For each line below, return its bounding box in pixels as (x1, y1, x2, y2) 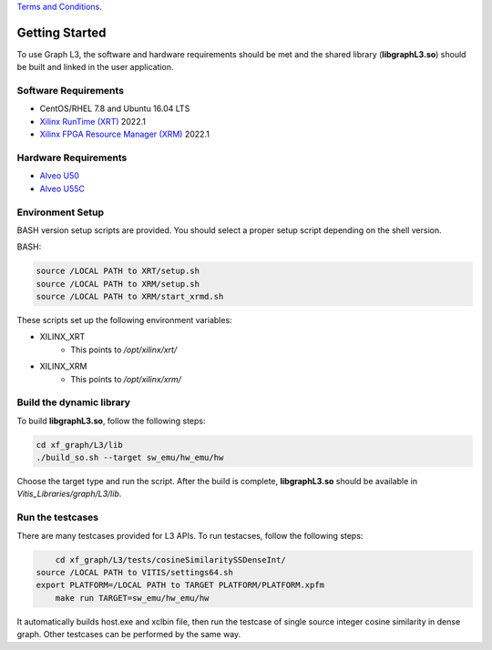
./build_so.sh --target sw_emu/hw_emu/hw (36, 452, 224, 463)
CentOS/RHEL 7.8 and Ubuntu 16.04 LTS (39, 103, 190, 114)
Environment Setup (16, 206, 105, 218)
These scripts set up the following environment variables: (16, 315, 232, 326)
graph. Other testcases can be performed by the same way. (16, 629, 241, 640)
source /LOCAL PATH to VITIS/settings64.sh (36, 567, 234, 577)
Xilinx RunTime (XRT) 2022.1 (39, 116, 146, 127)
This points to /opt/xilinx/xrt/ (70, 344, 178, 355)
